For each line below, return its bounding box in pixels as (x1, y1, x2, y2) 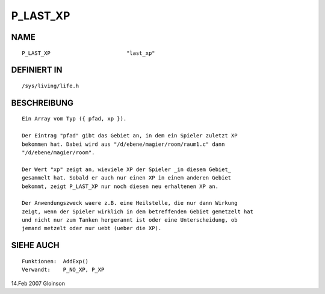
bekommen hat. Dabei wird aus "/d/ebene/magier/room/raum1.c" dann (22, 140, 225, 148)
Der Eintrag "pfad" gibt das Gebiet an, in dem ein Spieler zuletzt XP (22, 133, 238, 139)
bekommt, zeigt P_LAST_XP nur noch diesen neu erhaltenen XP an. (22, 183, 219, 190)
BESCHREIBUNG (11, 98, 74, 108)
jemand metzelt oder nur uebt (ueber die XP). (22, 225, 162, 232)
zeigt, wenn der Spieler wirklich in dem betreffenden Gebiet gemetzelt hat (22, 208, 254, 215)
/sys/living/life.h (22, 82, 79, 89)
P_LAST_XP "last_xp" (22, 49, 156, 57)
